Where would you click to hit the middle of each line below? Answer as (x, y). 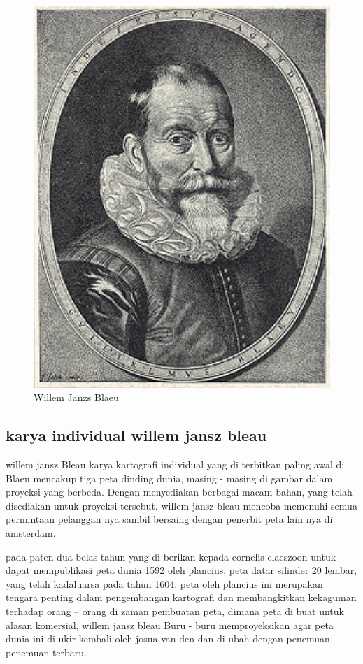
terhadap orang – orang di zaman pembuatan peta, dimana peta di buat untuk (175, 611)
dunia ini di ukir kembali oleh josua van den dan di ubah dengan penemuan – (172, 638)
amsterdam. (31, 532)
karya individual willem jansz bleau (136, 435)
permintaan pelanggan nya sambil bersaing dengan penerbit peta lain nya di (169, 519)
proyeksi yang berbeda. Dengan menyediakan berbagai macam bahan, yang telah (179, 492)
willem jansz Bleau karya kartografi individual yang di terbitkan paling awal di (175, 464)
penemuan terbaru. (46, 652)
